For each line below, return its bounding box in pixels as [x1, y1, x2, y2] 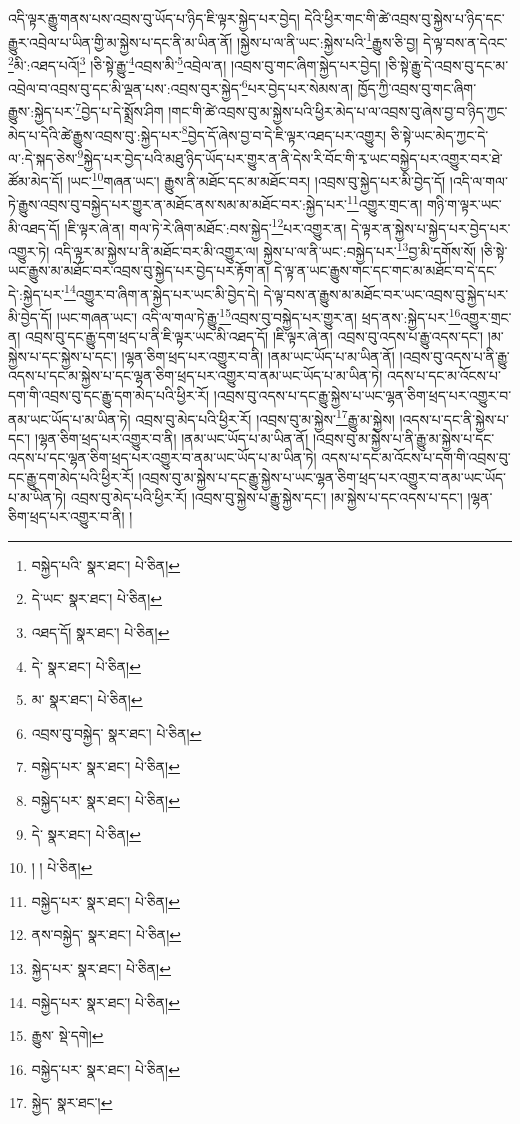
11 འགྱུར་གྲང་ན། [347, 191, 423, 214]
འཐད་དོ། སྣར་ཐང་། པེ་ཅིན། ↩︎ [31, 621, 170, 642]
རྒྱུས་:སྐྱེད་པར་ [8, 101, 76, 121]
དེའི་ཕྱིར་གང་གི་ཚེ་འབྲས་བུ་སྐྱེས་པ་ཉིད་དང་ [304, 8, 505, 28]
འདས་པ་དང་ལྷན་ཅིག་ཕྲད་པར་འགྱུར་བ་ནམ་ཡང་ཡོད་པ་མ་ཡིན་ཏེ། [8, 447, 317, 468]
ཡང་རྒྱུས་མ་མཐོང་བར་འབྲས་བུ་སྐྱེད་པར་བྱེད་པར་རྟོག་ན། [8, 260, 270, 281]
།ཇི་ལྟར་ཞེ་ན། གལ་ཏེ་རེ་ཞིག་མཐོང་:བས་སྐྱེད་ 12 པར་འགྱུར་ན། [64, 214, 347, 238]
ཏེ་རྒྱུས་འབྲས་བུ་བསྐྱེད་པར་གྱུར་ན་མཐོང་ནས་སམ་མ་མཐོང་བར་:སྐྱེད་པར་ [8, 194, 347, 214]
